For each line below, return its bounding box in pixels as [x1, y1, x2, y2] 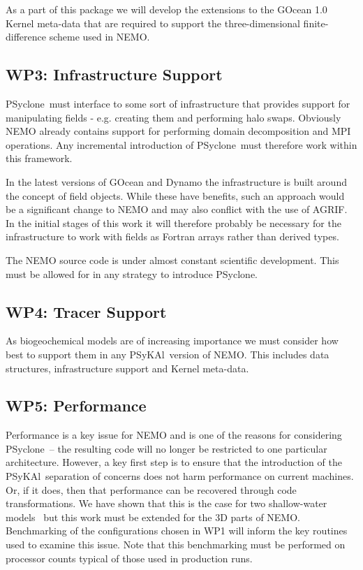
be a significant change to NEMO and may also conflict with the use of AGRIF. [6, 202, 348, 217]
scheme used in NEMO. [49, 29, 150, 44]
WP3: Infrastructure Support [6, 64, 223, 85]
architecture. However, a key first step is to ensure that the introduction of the [6, 455, 342, 469]
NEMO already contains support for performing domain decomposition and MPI [6, 124, 351, 138]
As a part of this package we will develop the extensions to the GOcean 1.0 [6, 2, 327, 16]
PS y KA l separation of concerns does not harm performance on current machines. [6, 469, 354, 483]
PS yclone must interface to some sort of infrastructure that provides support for [6, 96, 350, 110]
